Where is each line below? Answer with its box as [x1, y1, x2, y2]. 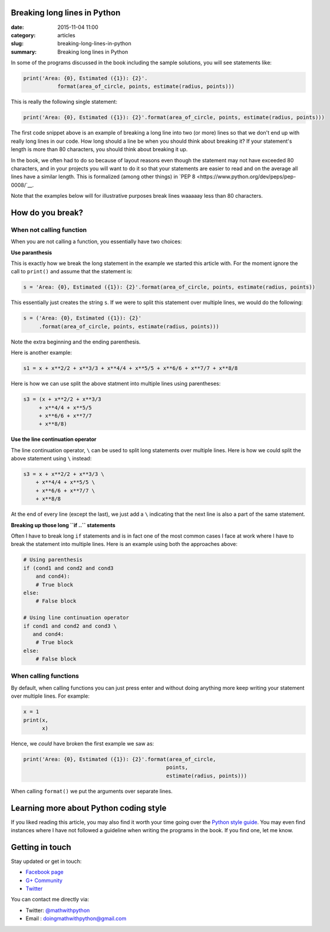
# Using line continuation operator [23, 614, 130, 621]
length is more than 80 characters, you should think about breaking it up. [11, 146, 188, 153]
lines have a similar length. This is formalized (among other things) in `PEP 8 [11, 173, 196, 180]
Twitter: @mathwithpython [25, 907, 90, 914]
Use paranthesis [11, 248, 52, 256]
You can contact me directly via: [11, 896, 90, 903]
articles [57, 31, 76, 38]
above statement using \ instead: [11, 455, 92, 462]
